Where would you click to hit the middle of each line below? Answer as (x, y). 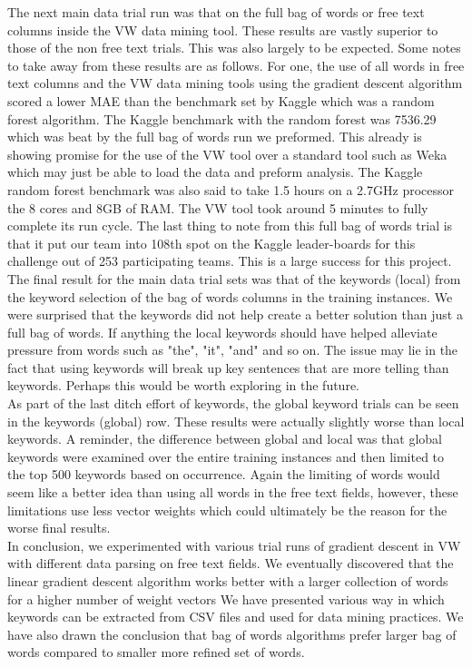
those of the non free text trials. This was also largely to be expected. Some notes (234, 48)
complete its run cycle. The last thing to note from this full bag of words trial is (230, 226)
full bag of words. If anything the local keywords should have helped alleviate (222, 332)
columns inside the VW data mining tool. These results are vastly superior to (223, 29)
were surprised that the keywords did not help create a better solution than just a (235, 314)
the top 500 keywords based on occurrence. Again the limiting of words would (224, 474)
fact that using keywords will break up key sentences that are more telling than (228, 367)
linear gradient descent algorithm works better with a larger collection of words (228, 581)
